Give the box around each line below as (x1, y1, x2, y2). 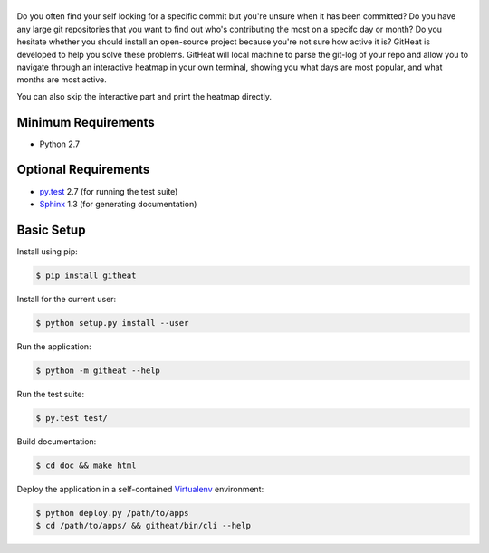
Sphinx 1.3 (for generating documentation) (39, 198, 197, 209)
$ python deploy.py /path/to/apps (35, 508, 189, 518)
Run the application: (16, 340, 91, 352)
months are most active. (16, 74, 108, 85)
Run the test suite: (16, 388, 85, 399)
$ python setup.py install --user (35, 318, 189, 328)
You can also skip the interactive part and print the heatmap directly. (16, 91, 272, 101)
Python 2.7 (39, 138, 81, 149)
